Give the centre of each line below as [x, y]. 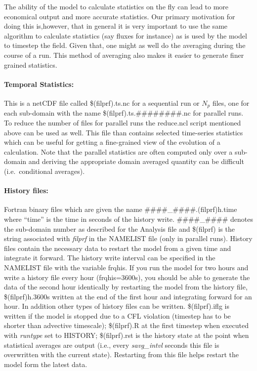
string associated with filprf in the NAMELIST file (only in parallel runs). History [128, 238]
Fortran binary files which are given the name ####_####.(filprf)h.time [121, 209]
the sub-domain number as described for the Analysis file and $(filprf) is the [119, 228]
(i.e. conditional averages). [44, 171]
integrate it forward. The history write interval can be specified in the [110, 258]
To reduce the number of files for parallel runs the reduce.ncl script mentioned [123, 123]
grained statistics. [31, 64]
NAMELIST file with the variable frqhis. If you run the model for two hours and [126, 267]
